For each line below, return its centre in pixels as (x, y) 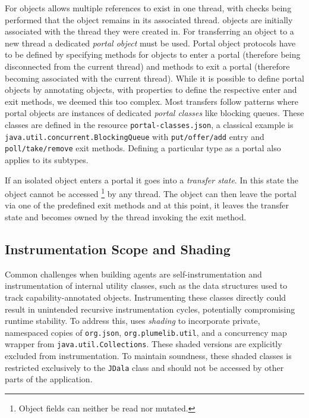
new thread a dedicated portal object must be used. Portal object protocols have (150, 43)
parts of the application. (49, 379)
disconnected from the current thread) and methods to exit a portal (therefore (147, 66)
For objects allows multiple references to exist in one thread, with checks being (148, 8)
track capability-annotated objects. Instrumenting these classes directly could (146, 297)
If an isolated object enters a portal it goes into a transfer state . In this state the (152, 180)
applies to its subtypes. (47, 159)
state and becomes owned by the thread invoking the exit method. (126, 216)
